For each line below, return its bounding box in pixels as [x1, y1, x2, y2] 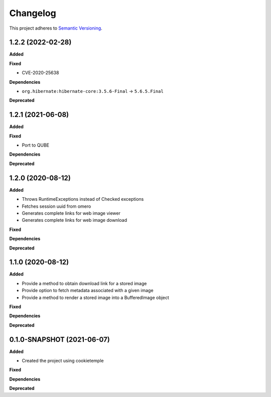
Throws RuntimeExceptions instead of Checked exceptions [22, 196, 144, 202]
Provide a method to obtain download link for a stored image [22, 280, 147, 286]
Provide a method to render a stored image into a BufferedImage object [22, 294, 169, 301]
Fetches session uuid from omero [22, 203, 91, 209]
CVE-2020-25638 [22, 70, 59, 76]
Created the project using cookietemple [22, 358, 104, 364]
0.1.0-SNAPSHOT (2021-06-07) [9, 335, 110, 344]
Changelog [9, 8, 56, 19]
